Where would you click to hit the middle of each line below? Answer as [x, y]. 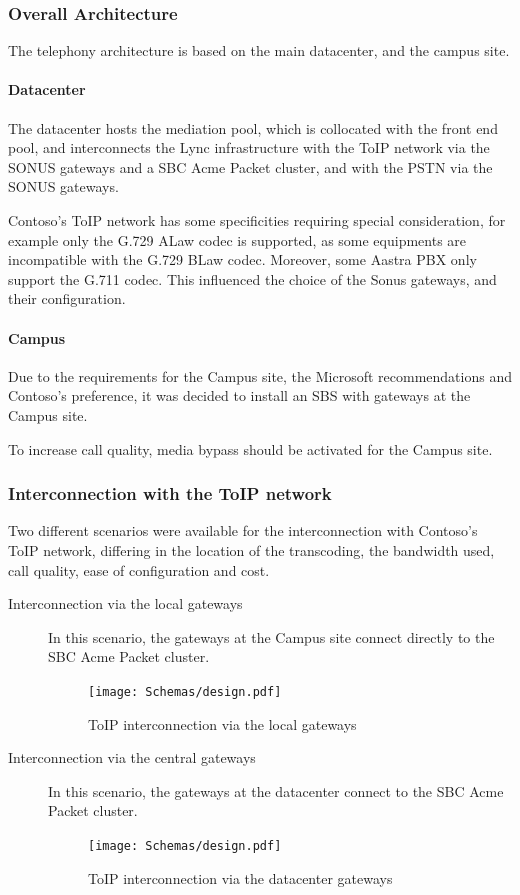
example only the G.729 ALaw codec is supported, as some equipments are [237, 239]
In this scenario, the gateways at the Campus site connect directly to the [271, 636]
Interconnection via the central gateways [132, 757]
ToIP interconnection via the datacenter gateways [240, 877]
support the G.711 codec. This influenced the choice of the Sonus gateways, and [252, 278]
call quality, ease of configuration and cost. [139, 569]
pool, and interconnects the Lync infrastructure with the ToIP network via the [249, 147]
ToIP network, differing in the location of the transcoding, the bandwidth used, [251, 549]
